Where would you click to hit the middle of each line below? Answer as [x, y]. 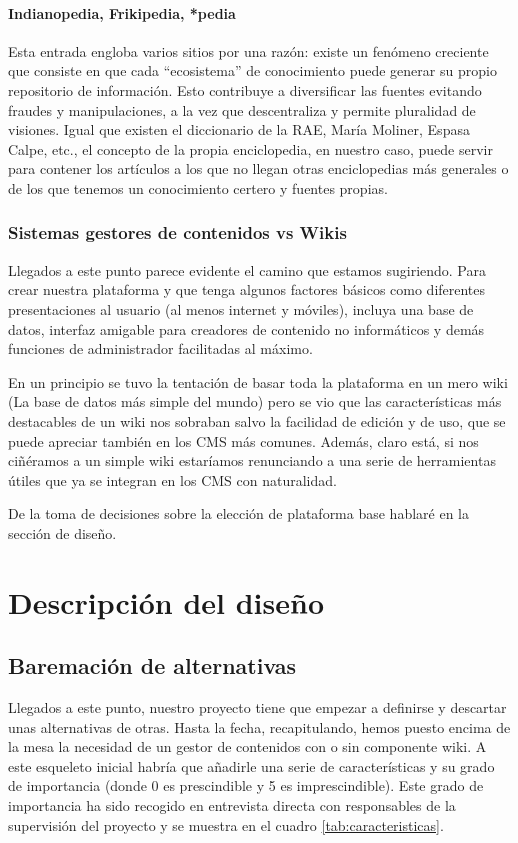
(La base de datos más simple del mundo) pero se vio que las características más [255, 401]
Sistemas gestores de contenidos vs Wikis [177, 232]
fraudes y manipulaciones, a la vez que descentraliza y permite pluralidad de [242, 109]
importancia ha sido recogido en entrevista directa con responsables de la [232, 805]
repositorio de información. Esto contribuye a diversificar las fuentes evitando [245, 89]
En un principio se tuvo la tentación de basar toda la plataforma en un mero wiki [258, 381]
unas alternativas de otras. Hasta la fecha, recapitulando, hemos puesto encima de [259, 726]
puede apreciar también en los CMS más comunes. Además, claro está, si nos [243, 440]
